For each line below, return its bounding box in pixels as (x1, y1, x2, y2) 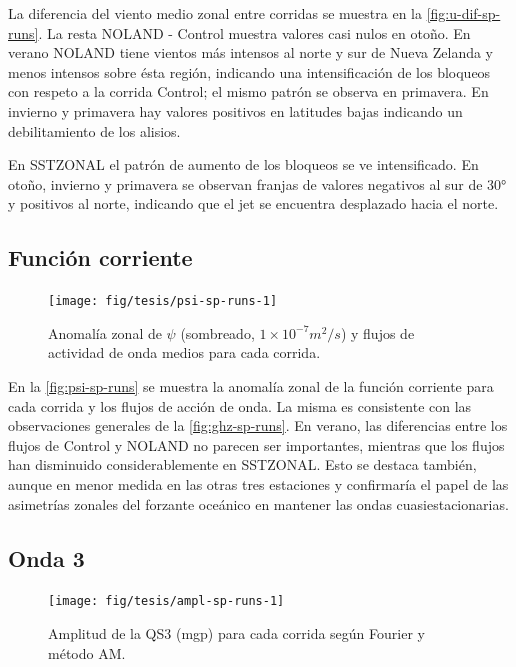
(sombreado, (180, 322, 255, 343)
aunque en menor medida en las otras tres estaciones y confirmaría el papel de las (8, 473, 509, 494)
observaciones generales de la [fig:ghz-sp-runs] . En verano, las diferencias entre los (8, 415, 508, 436)
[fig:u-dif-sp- (426, 3, 501, 23)
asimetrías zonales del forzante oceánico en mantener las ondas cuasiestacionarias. (8, 493, 509, 514)
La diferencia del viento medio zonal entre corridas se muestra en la (8, 3, 422, 23)
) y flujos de (340, 322, 415, 343)
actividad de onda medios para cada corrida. (48, 342, 321, 363)
